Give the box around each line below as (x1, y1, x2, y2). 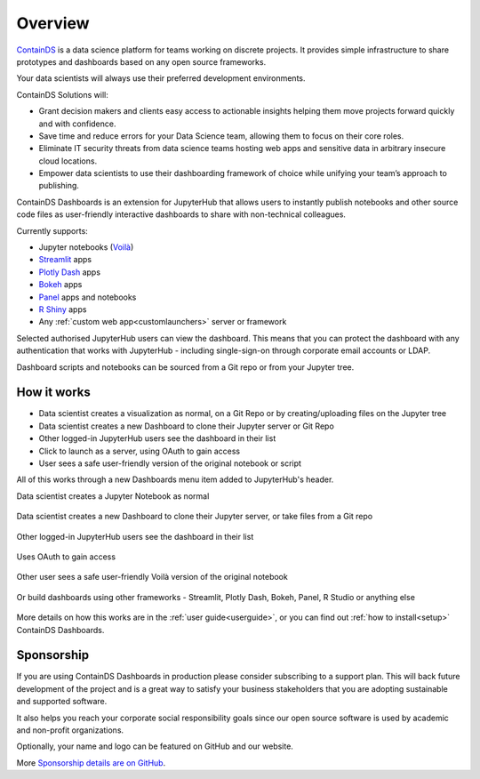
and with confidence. (38, 118, 116, 129)
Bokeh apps (38, 279, 83, 290)
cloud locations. (38, 156, 98, 166)
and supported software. (16, 696, 108, 707)
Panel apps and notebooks (38, 292, 137, 302)
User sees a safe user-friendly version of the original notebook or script (38, 458, 302, 469)
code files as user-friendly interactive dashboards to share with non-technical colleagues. (16, 209, 347, 220)
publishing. (38, 181, 80, 191)
